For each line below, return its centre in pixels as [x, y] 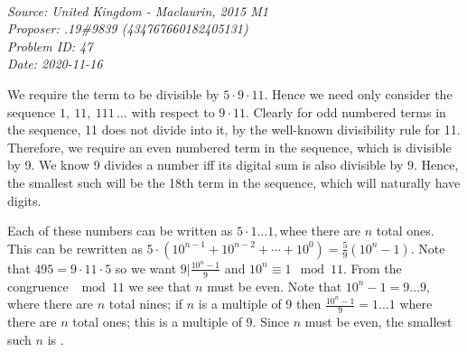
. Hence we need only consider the [358, 93]
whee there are [320, 231]
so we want [146, 268]
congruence [38, 286]
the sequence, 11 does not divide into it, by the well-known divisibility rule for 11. [234, 130]
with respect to [173, 111]
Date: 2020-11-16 [55, 64]
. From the [372, 268]
